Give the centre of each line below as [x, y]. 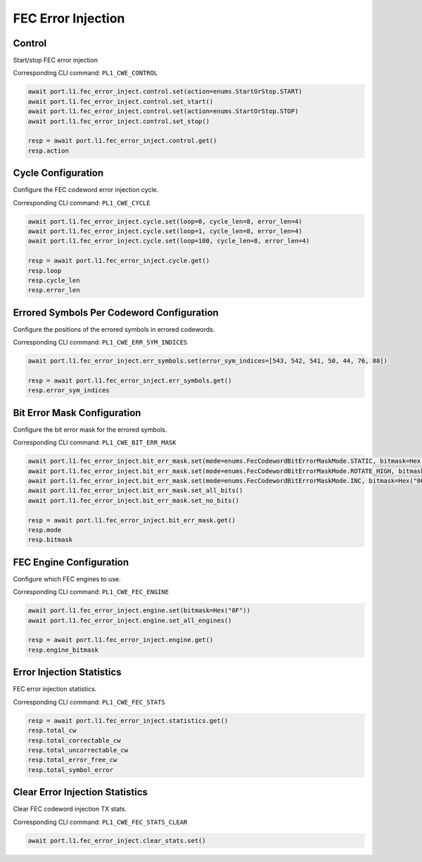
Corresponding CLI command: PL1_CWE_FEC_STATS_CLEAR [100, 822]
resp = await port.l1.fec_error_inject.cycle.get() [119, 261]
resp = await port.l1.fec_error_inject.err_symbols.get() [130, 381]
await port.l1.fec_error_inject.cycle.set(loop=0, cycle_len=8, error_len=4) [165, 221]
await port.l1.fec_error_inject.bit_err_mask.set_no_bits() [134, 500]
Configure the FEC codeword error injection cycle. [86, 190]
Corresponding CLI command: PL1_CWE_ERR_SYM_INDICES [100, 342]
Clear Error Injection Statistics [80, 792]
